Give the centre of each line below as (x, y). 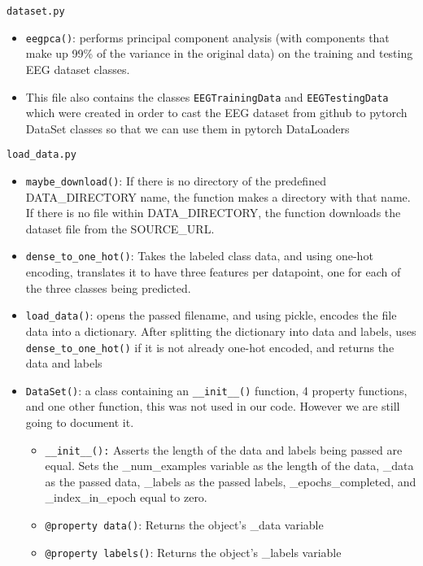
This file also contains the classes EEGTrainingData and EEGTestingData (207, 96)
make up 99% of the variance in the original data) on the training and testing (219, 53)
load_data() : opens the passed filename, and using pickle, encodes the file (211, 315)
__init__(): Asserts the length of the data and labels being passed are (224, 449)
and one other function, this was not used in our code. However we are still (213, 406)
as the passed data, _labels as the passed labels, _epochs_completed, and (231, 481)
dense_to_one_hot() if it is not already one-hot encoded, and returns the (210, 347)
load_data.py (41, 155)
